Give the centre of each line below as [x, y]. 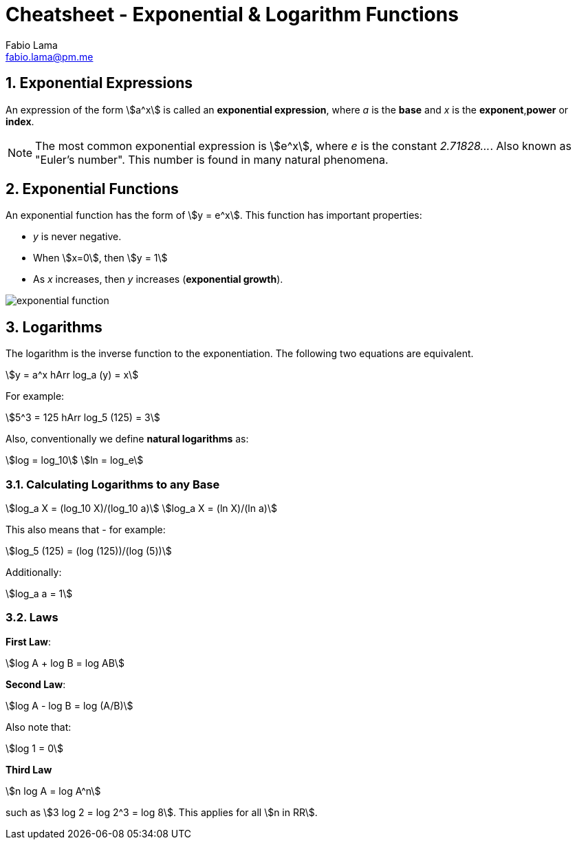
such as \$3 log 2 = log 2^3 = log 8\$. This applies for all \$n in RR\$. [162, 812]
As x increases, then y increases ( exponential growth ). [158, 279]
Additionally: [34, 573]
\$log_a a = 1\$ [39, 594]
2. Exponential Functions [92, 189]
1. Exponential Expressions [99, 83]
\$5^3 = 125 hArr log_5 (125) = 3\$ [83, 418]
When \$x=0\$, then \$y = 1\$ [100, 258]
